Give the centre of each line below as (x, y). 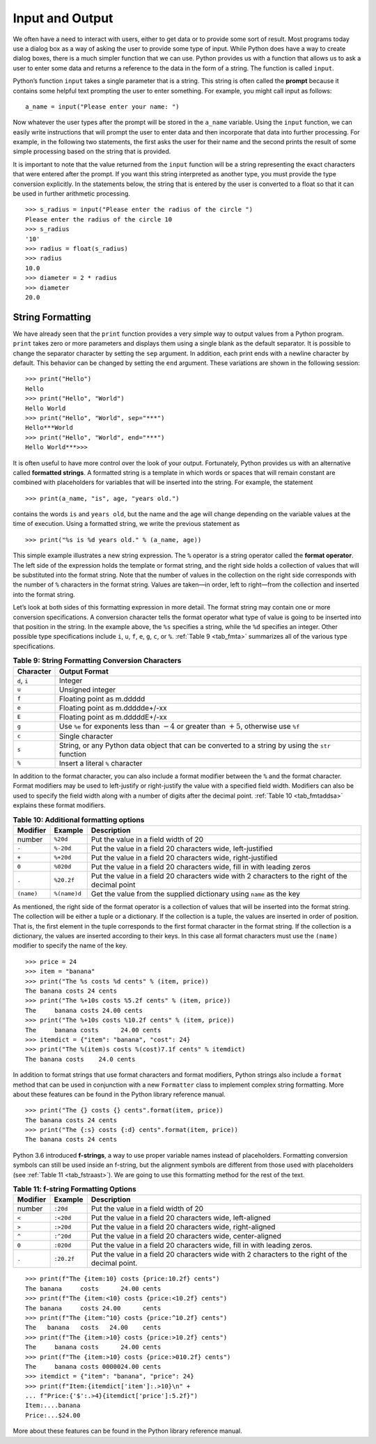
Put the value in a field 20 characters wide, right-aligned (183, 1227)
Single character (86, 736)
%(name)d (68, 894)
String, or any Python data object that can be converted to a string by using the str (195, 745)
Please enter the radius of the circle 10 (99, 219)
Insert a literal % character (101, 763)
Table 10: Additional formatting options (79, 820)
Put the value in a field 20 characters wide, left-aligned (181, 1218)
